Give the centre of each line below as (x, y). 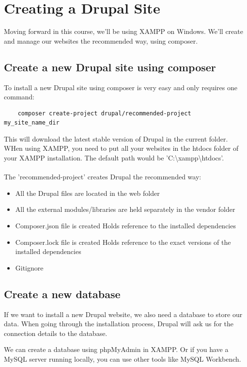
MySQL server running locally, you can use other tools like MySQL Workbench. (123, 359)
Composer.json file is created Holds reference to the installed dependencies (125, 226)
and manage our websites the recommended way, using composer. (101, 40)
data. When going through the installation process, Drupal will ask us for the (119, 324)
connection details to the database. (56, 333)
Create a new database (62, 294)
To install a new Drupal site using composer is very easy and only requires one (121, 87)
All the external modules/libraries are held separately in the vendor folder (125, 209)
